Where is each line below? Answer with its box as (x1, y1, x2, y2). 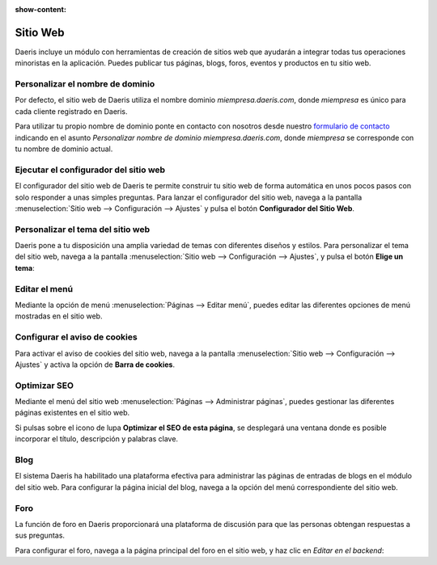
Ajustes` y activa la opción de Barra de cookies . (15, 360, 176, 369)
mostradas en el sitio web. (15, 311, 103, 321)
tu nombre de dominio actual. (15, 144, 113, 154)
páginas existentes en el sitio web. (15, 408, 130, 418)
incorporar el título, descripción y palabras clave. (15, 434, 178, 444)
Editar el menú (15, 283, 73, 294)
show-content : (15, 5, 66, 14)
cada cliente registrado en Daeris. (15, 106, 129, 116)
